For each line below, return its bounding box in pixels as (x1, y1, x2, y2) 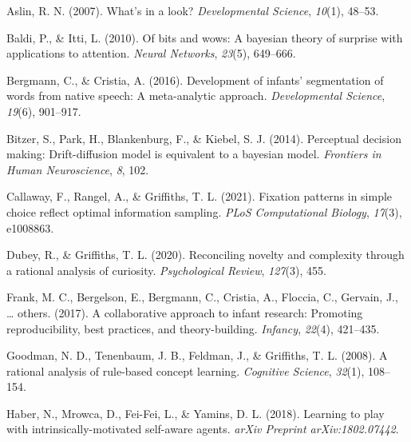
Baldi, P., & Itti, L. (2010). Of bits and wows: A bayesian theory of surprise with (6, 29, 403, 46)
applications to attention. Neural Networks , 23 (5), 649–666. (6, 45, 296, 62)
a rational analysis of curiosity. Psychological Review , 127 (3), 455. (6, 261, 326, 278)
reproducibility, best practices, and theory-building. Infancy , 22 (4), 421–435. (6, 320, 380, 336)
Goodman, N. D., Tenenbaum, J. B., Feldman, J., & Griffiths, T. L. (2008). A (6, 347, 388, 364)
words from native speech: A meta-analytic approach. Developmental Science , (6, 87, 385, 104)
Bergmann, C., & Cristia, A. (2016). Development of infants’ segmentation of (6, 71, 384, 88)
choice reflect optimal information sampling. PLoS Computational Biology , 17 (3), (6, 203, 402, 220)
